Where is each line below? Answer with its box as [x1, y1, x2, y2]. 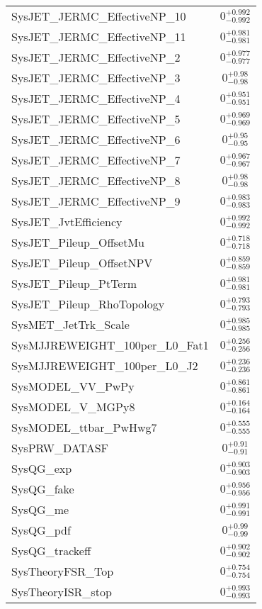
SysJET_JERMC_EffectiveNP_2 [11, 49, 181, 65]
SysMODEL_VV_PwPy [11, 378, 135, 394]
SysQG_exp [11, 460, 72, 476]
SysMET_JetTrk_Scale [11, 316, 130, 333]
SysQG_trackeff [11, 542, 91, 559]
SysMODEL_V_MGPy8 [11, 398, 135, 415]
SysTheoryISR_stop [11, 583, 112, 600]
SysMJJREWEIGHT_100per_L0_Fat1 [11, 337, 209, 353]
